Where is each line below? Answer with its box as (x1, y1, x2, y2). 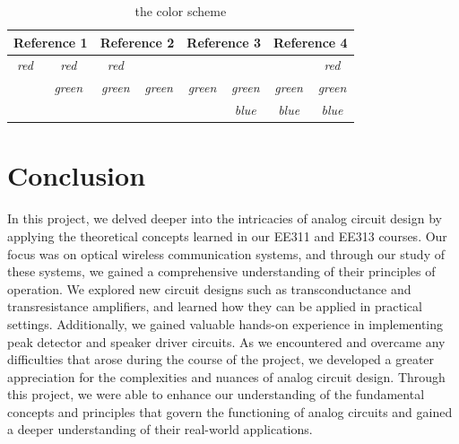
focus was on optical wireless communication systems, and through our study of (7, 244, 445, 263)
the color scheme (134, 2, 227, 20)
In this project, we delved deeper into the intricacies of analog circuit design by (7, 209, 442, 228)
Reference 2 (100, 32, 175, 51)
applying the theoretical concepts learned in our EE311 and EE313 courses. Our (7, 226, 447, 245)
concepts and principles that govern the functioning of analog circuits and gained (7, 402, 453, 421)
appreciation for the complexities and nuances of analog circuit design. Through (7, 367, 446, 386)
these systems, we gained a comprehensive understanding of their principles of (7, 262, 436, 281)
